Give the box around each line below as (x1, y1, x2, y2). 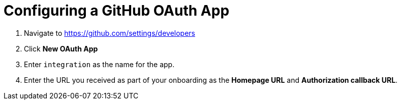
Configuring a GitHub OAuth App (4, 2, 230, 19)
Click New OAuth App (24, 44, 98, 53)
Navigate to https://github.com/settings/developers (24, 28, 195, 37)
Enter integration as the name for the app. (24, 60, 175, 69)
